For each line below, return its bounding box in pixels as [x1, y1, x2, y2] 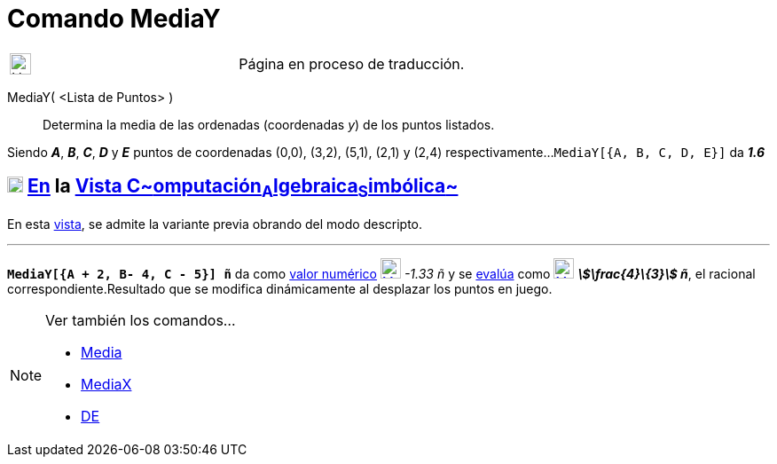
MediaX [81, 374, 132, 393]
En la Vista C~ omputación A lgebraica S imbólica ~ [27, 175, 459, 201]
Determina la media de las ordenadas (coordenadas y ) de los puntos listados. [43, 116, 495, 132]
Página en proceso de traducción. [239, 54, 465, 73]
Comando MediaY [7, 4, 221, 34]
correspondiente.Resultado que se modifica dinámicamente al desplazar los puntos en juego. [7, 280, 553, 296]
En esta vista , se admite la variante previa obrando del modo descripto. [7, 216, 423, 232]
